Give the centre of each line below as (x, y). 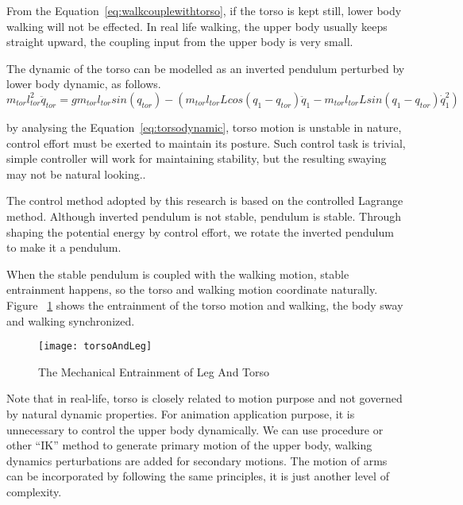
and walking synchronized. (71, 320)
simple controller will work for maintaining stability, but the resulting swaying (197, 158)
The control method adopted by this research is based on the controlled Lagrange (205, 200)
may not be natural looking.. (76, 173)
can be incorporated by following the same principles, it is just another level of (198, 476)
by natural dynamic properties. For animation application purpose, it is (181, 413)
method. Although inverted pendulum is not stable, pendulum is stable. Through (204, 216)
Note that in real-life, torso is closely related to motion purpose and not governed (204, 398)
